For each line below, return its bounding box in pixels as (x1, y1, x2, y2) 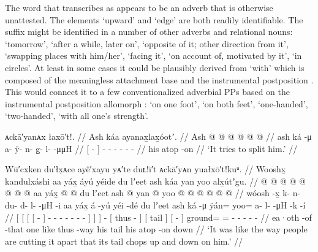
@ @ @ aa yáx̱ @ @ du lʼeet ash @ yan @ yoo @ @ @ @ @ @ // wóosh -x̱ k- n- (5, 186, 301, 199)
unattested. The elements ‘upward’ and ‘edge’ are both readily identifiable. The (5, 13, 303, 26)
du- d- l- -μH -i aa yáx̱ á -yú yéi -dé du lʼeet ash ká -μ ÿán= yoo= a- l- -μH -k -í (5, 198, 306, 211)
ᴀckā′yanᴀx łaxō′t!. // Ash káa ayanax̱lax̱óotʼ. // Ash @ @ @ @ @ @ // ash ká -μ (5, 129, 312, 142)
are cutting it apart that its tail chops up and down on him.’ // (5, 234, 243, 247)
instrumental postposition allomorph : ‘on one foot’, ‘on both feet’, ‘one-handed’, (5, 97, 308, 110)
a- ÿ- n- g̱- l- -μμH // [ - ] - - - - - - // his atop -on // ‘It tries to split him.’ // (5, 142, 298, 155)
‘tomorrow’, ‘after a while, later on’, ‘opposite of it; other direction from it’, (5, 37, 289, 50)
